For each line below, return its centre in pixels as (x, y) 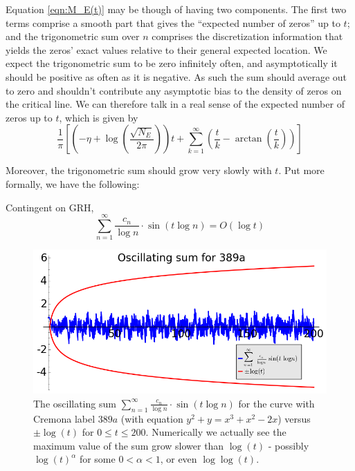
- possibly (289, 445)
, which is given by (99, 117)
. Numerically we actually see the (216, 432)
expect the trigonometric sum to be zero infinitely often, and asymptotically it (172, 63)
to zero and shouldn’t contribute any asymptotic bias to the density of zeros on (174, 90)
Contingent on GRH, (50, 207)
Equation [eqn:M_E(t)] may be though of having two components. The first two (176, 9)
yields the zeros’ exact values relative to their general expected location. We (166, 49)
